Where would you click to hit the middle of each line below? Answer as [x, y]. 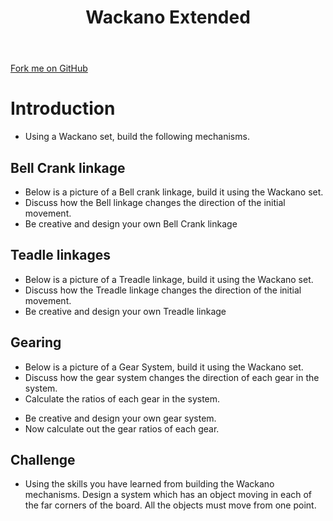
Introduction [63, 108]
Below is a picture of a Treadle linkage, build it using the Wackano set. [169, 279]
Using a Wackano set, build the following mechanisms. [137, 137]
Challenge [43, 459]
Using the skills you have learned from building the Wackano [149, 484]
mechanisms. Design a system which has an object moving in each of [168, 495]
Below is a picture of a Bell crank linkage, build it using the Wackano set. [174, 192]
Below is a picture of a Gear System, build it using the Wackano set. [164, 367]
